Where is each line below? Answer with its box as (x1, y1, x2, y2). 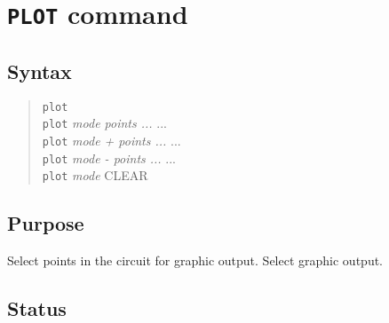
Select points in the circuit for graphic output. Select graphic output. (7, 251, 384, 270)
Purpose (7, 209, 84, 237)
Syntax (7, 57, 72, 84)
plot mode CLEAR (42, 166, 148, 185)
